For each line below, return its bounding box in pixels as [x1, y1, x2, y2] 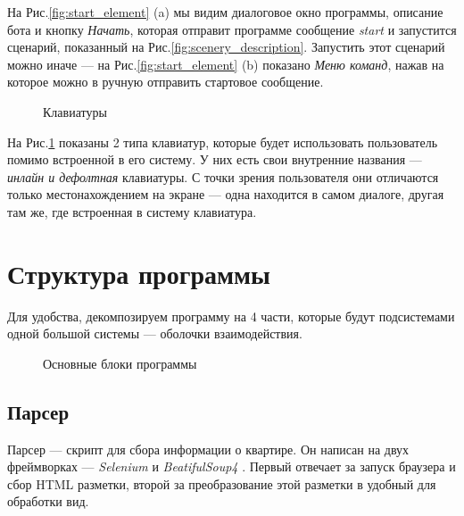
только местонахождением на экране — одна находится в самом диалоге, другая [7, 185, 444, 204]
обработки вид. [7, 492, 89, 511]
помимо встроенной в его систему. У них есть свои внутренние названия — [7, 150, 422, 169]
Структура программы [7, 254, 270, 291]
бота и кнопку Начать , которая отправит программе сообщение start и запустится [7, 20, 457, 38]
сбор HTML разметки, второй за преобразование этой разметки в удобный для [7, 474, 436, 493]
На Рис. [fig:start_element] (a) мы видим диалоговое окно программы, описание [7, 3, 443, 21]
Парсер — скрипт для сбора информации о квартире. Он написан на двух [7, 439, 410, 458]
